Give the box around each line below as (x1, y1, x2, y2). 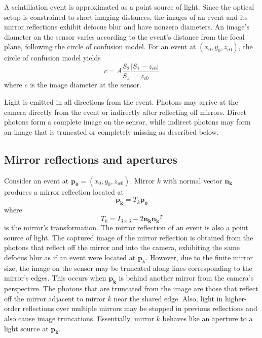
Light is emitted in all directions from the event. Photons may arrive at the (4, 97, 238, 107)
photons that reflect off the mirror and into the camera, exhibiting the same (4, 242, 240, 253)
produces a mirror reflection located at (4, 186, 124, 197)
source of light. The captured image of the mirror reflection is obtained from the (4, 232, 253, 242)
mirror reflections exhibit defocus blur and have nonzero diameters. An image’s (4, 21, 249, 32)
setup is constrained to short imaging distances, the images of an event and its (4, 11, 248, 22)
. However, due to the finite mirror (145, 252, 253, 262)
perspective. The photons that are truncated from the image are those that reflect (4, 283, 258, 294)
